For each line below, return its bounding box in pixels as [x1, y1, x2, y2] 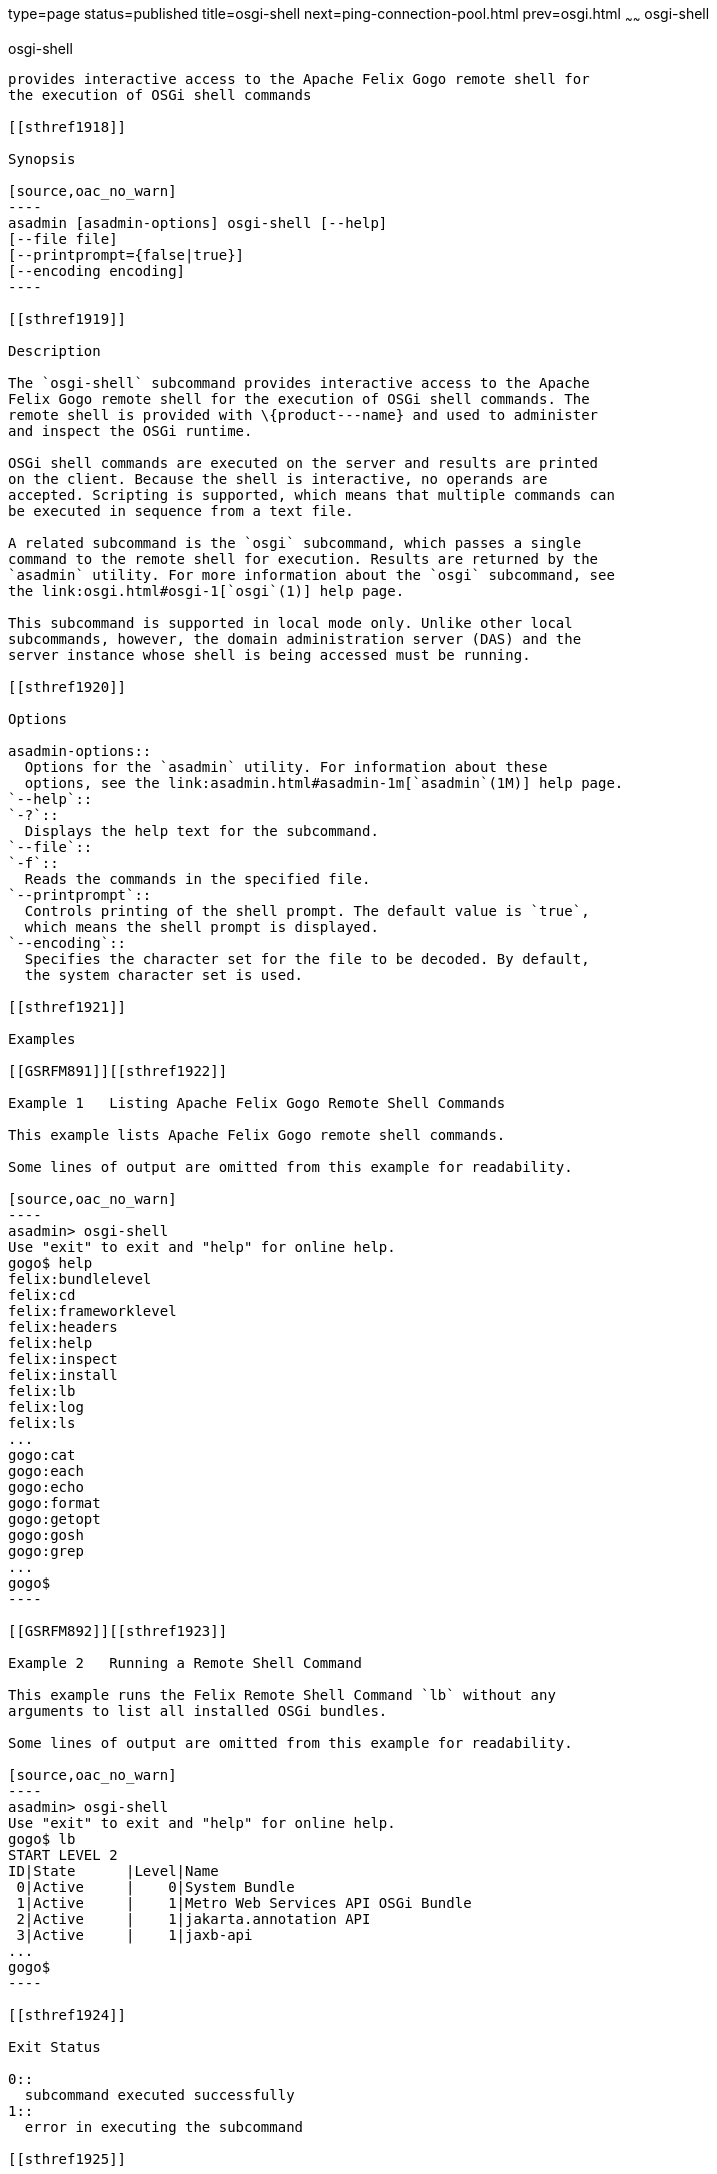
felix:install [8, 1366, 118, 1383]
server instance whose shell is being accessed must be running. [8, 646, 531, 663]
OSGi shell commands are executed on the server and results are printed [8, 454, 599, 471]
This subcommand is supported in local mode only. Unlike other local [8, 614, 573, 631]
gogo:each [8, 1462, 84, 1479]
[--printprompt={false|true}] [8, 246, 245, 263]
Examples [8, 1030, 76, 1047]
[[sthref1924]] [8, 2006, 127, 2023]
